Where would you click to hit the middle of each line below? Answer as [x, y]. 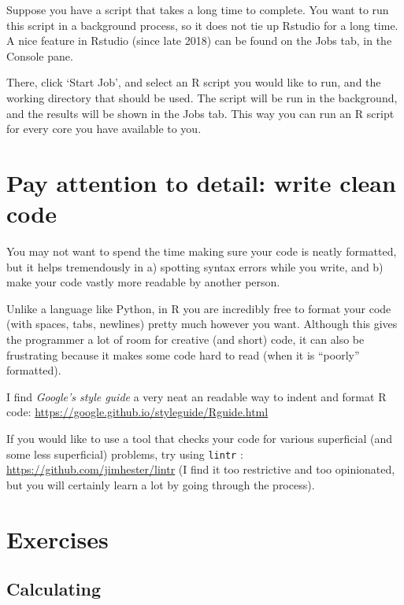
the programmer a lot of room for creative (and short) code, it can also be [185, 339]
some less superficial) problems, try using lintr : [125, 454]
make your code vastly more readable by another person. [143, 282]
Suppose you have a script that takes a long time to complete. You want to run [198, 9]
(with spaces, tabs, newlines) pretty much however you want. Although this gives [202, 324]
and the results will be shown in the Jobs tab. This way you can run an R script [200, 113]
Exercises [57, 539]
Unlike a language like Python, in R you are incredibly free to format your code [199, 308]
